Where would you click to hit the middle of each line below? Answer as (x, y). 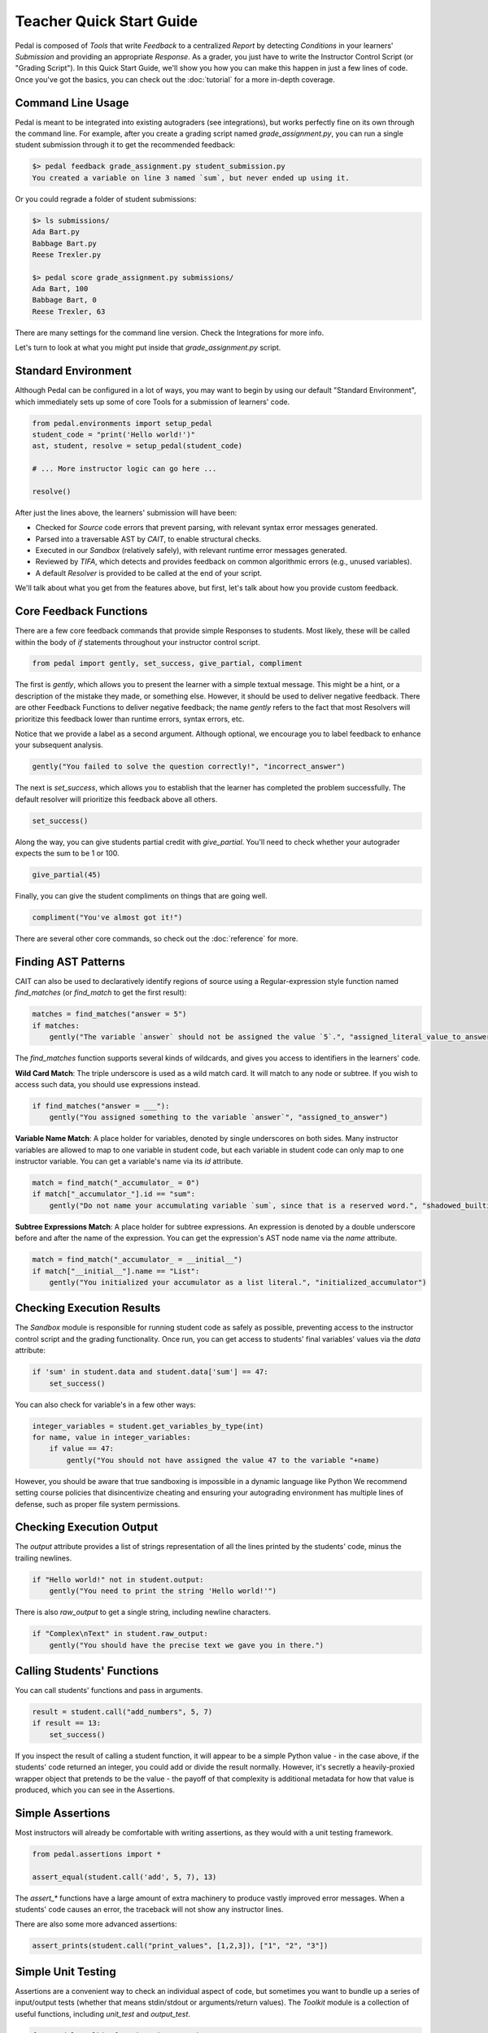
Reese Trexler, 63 (69, 311)
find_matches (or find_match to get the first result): (101, 993)
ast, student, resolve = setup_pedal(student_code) (137, 446)
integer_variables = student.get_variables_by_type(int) (148, 1426)
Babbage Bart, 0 (65, 300)
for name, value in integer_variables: (111, 1437)
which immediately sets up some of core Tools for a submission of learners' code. (152, 402)
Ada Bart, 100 (60, 289)
